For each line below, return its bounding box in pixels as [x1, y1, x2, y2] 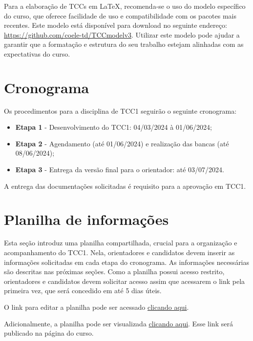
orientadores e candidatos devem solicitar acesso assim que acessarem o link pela [4, 276, 245, 286]
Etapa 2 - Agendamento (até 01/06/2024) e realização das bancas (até [15, 138, 229, 148]
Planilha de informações [4, 209, 169, 229]
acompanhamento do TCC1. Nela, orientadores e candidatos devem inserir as [4, 247, 235, 257]
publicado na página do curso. [4, 328, 94, 338]
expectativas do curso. [4, 48, 70, 59]
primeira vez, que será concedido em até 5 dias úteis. [4, 285, 162, 296]
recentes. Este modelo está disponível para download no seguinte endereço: [4, 20, 227, 30]
